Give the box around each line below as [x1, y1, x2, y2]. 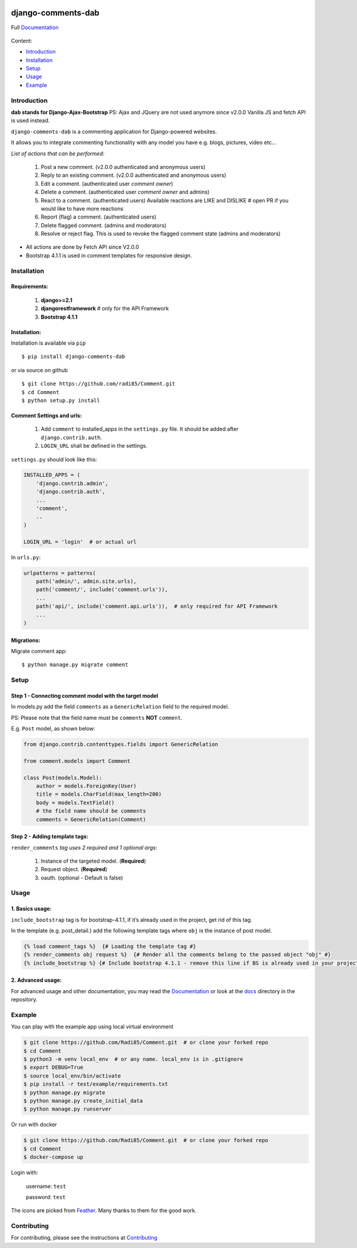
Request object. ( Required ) [40, 866, 108, 873]
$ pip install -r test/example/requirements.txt [23, 1081, 168, 1088]
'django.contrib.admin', [36, 480, 109, 486]
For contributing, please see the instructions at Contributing [11, 1234, 158, 1241]
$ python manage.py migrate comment [21, 662, 129, 668]
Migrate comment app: [11, 647, 67, 654]
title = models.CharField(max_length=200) [36, 791, 162, 798]
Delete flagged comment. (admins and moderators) [40, 221, 167, 229]
